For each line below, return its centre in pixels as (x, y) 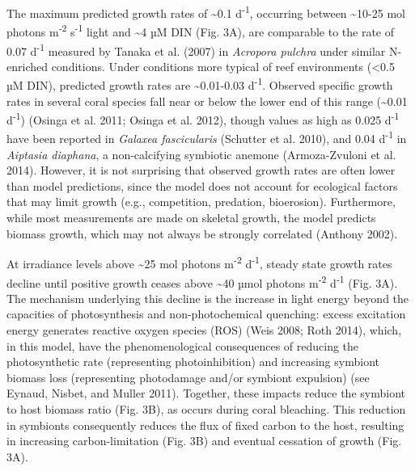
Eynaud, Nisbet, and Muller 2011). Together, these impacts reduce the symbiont (206, 393)
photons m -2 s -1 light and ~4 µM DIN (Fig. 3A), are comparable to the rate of (200, 30)
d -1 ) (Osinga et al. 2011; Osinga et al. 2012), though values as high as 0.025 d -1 (203, 118)
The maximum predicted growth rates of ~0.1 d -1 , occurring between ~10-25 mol (206, 12)
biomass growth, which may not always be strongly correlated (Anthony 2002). (202, 233)
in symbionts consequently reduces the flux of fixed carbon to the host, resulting (205, 425)
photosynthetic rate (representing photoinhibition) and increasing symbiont (193, 362)
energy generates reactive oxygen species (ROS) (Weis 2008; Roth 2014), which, (204, 329)
